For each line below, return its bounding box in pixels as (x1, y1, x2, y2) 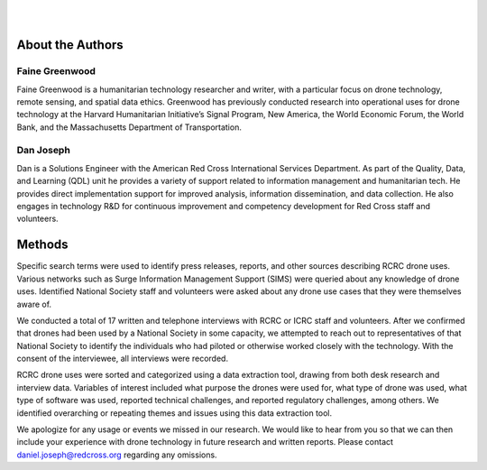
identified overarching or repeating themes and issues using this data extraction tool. (16, 407, 333, 419)
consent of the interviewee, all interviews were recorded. (16, 353, 229, 364)
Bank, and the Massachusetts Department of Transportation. (16, 122, 243, 133)
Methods (16, 237, 69, 253)
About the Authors (16, 37, 124, 53)
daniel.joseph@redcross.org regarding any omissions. (16, 449, 217, 460)
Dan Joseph (16, 144, 71, 157)
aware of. (16, 299, 52, 309)
